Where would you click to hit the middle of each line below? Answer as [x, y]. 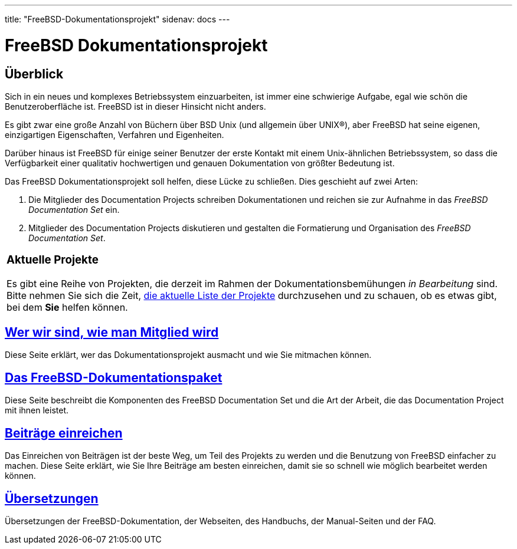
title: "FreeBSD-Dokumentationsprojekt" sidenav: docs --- [117, 19]
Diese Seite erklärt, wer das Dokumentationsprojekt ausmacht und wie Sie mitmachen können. [188, 355]
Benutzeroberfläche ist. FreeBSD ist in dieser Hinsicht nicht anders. [135, 106]
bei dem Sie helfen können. [67, 307]
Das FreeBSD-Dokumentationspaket [114, 377]
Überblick [34, 74]
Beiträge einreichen [64, 433]
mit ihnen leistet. [37, 410]
